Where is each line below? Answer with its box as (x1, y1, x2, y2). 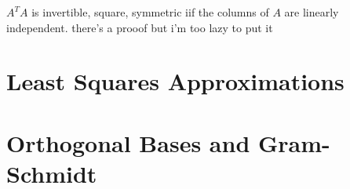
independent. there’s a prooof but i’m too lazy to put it (6, 19, 273, 35)
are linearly (284, 4, 339, 20)
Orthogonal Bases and (6, 126, 250, 158)
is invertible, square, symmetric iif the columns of (31, 4, 269, 20)
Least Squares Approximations (6, 65, 345, 97)
